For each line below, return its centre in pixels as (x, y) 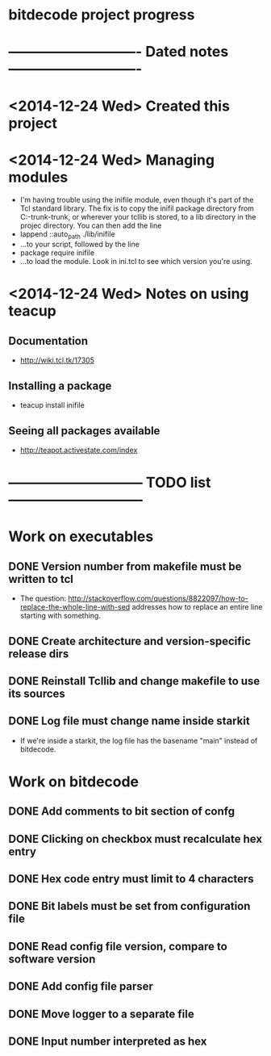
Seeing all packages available (84, 431)
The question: (43, 598)
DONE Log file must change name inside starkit (129, 721)
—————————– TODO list (110, 483)
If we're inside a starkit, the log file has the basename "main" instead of (139, 740)
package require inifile (57, 253)
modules (38, 177)
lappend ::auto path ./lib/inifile (67, 235)
